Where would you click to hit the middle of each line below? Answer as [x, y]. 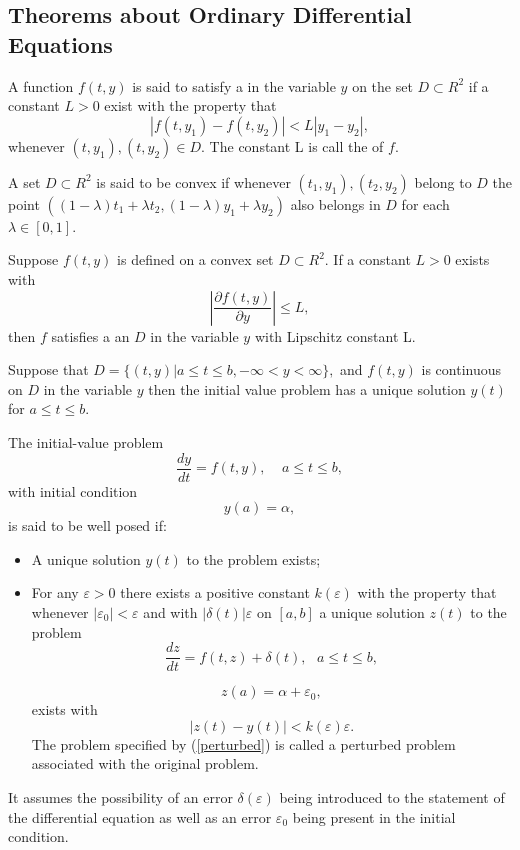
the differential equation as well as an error [140, 816]
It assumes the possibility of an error [120, 797]
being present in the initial [374, 816]
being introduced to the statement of [392, 797]
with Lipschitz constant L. [335, 335]
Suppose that [48, 369]
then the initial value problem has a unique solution [307, 388]
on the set [382, 85]
